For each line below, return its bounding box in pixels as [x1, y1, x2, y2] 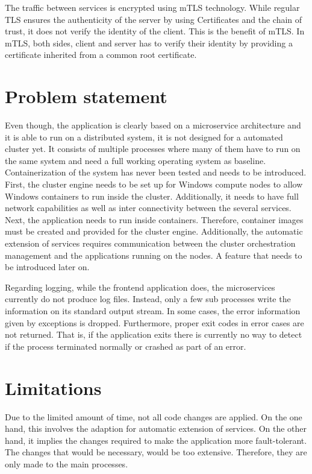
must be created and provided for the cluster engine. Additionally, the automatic [5, 225, 303, 238]
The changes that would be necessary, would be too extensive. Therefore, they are [5, 446, 307, 458]
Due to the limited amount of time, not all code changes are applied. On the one [5, 410, 302, 423]
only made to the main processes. [5, 457, 128, 470]
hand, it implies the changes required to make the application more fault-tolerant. [5, 434, 307, 446]
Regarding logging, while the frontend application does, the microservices [5, 280, 275, 293]
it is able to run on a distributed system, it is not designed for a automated [5, 130, 283, 143]
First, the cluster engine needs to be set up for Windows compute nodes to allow [5, 178, 303, 191]
